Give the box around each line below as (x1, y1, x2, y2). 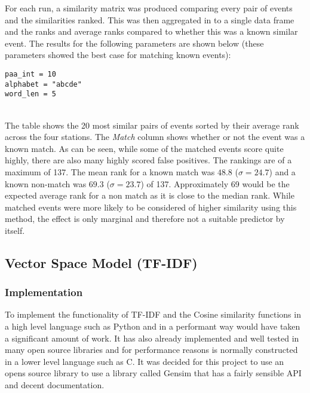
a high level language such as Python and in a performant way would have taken (5, 320, 300, 333)
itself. (5, 224, 25, 236)
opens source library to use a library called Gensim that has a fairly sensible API (5, 367, 302, 379)
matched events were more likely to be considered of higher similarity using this (5, 200, 297, 213)
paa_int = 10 (5, 69, 56, 78)
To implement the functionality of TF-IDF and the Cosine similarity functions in (5, 308, 301, 321)
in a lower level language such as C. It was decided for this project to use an (5, 355, 284, 367)
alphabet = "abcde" (5, 80, 82, 89)
